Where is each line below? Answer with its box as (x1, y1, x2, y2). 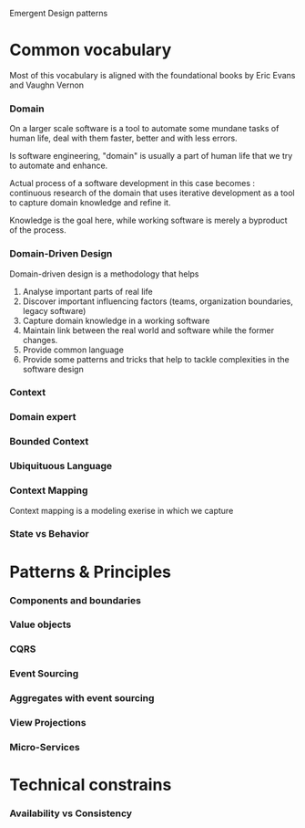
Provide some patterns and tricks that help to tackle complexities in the (22, 353, 290, 364)
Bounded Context (9, 435, 89, 448)
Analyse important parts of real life (22, 286, 153, 297)
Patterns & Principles (9, 561, 171, 582)
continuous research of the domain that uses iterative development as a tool (9, 187, 295, 199)
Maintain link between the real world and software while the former (22, 324, 275, 336)
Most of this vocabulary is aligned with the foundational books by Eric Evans (9, 69, 296, 80)
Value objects (9, 618, 72, 631)
